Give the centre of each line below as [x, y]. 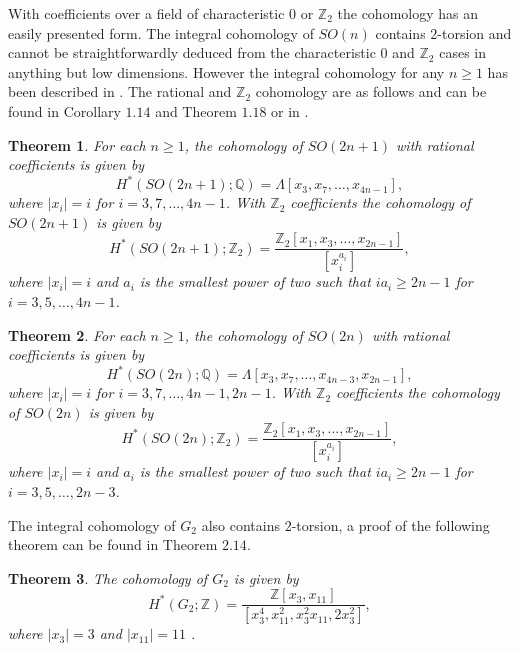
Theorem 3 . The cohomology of [108, 577]
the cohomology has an [407, 13]
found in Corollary [64, 110]
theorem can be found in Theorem [113, 544]
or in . [290, 110]
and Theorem [196, 110]
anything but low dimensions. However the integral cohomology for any [226, 71]
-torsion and [474, 32]
